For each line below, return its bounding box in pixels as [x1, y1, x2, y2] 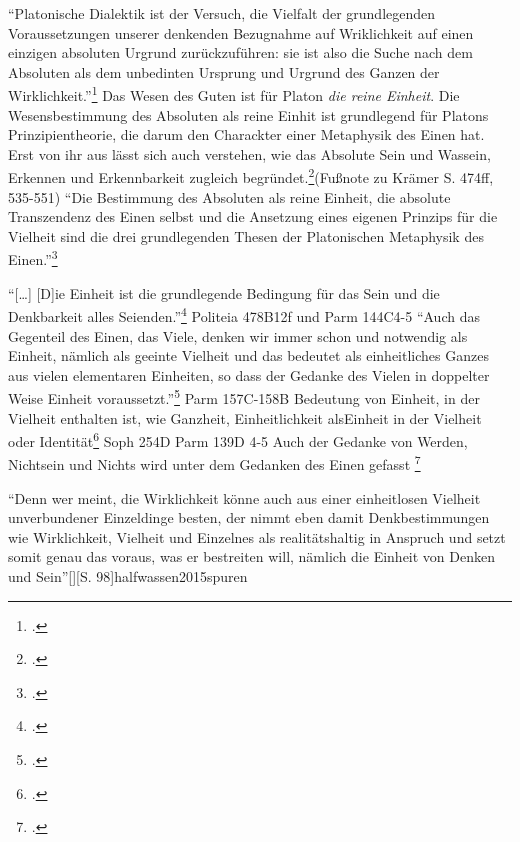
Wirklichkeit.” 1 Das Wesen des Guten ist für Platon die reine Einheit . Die [8, 82, 460, 106]
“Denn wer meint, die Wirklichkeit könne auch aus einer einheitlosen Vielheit [8, 487, 481, 508]
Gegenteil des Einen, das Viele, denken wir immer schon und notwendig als [8, 325, 468, 346]
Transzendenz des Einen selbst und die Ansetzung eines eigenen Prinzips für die [8, 206, 498, 227]
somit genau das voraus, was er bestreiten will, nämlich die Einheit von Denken [8, 546, 495, 567]
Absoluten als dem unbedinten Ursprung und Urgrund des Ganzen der [8, 61, 440, 82]
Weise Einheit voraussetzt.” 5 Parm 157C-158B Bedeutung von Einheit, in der [8, 385, 480, 408]
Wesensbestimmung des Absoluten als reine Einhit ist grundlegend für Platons [8, 104, 489, 125]
